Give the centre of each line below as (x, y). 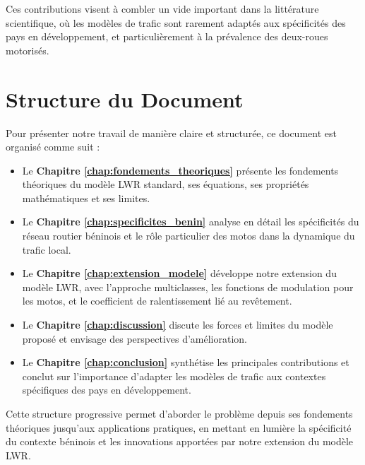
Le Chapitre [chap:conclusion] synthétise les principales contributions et (186, 362)
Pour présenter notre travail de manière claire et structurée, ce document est (171, 133)
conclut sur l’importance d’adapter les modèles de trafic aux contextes (174, 376)
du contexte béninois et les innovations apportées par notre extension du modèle (180, 441)
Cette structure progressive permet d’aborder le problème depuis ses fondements (179, 413)
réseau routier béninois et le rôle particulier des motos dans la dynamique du (189, 236)
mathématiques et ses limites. (86, 198)
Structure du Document (125, 99)
